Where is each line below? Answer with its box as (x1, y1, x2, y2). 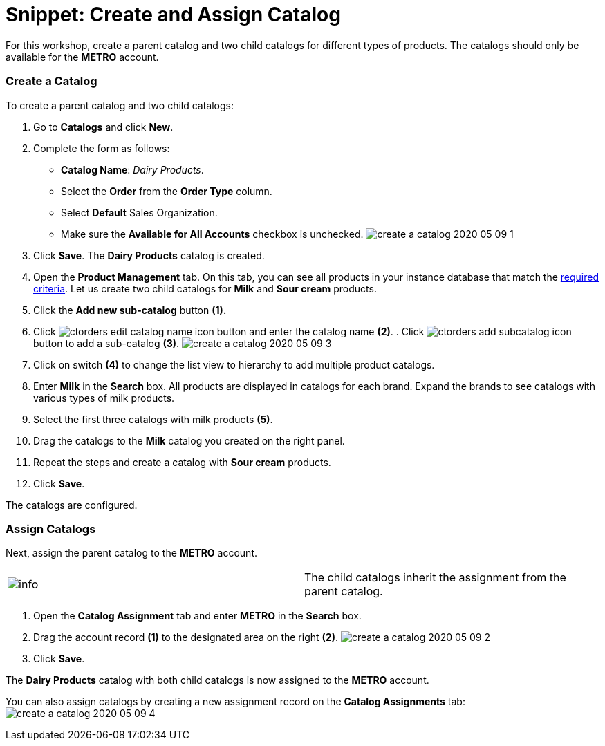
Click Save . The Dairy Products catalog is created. (33, 249, 265, 261)
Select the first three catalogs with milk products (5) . (33, 413, 273, 425)
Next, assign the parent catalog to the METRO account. (6, 547, 257, 559)
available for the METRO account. (6, 50, 159, 63)
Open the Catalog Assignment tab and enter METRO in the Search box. (33, 610, 362, 622)
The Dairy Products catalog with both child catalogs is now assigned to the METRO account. (6, 674, 429, 687)
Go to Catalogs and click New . (33, 120, 174, 133)
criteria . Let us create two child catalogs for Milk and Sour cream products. (33, 282, 377, 295)
